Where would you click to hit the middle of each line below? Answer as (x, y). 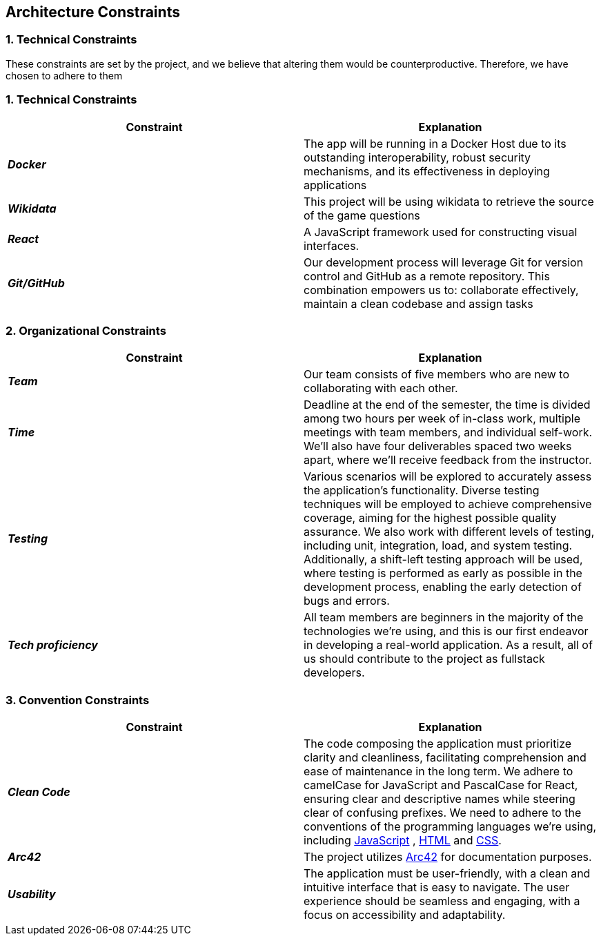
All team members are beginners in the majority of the (444, 618)
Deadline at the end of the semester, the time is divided (447, 405)
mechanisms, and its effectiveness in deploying (427, 171)
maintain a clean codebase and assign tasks (418, 303)
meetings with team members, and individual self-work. (448, 433)
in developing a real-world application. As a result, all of (448, 645)
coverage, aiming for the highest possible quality (430, 518)
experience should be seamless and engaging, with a (442, 901)
